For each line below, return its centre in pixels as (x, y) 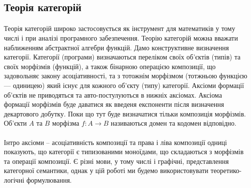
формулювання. (49, 180)
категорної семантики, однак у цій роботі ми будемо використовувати (106, 170)
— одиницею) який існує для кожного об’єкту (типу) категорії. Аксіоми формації (124, 85)
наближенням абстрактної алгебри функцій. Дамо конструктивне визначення (117, 47)
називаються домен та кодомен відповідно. (174, 123)
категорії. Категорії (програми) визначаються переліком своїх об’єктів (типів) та (122, 57)
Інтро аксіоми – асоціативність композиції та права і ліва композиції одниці (116, 142)
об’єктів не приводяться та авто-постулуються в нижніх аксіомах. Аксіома (113, 94)
